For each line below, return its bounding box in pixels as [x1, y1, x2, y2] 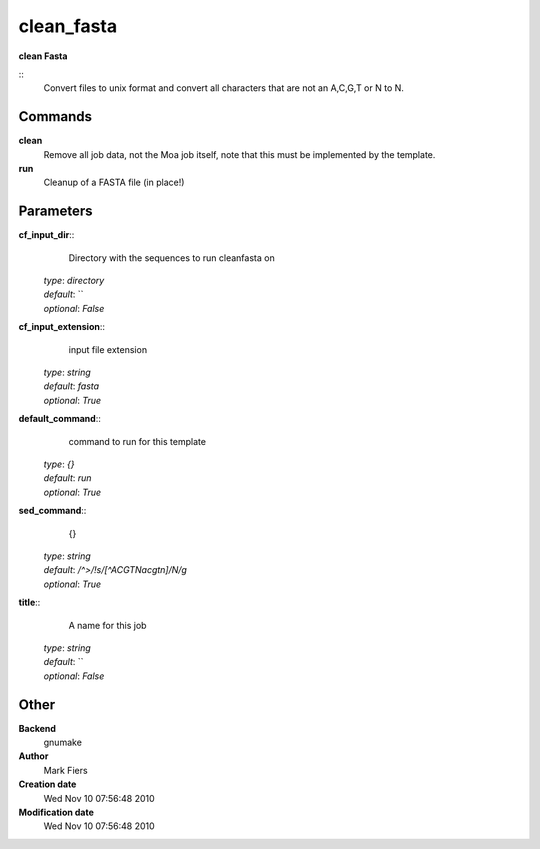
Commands [18, 108, 93, 125]
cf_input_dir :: [18, 229, 75, 241]
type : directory [43, 275, 105, 287]
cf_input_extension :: [18, 321, 105, 333]
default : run [43, 472, 92, 484]
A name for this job [68, 619, 147, 631]
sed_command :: [18, 505, 87, 517]
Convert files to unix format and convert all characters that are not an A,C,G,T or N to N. [43, 82, 405, 94]
